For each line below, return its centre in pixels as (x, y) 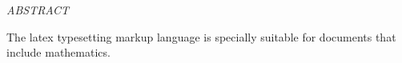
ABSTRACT (38, 10)
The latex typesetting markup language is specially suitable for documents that (201, 36)
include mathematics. (58, 52)
